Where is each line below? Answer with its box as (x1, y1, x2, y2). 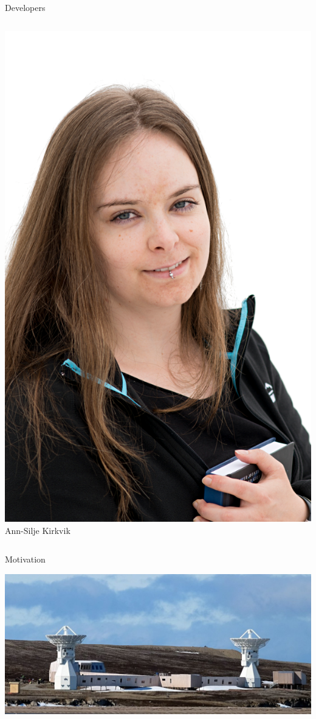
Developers (5, 1, 46, 13)
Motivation (5, 553, 46, 566)
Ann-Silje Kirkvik (5, 524, 70, 536)
